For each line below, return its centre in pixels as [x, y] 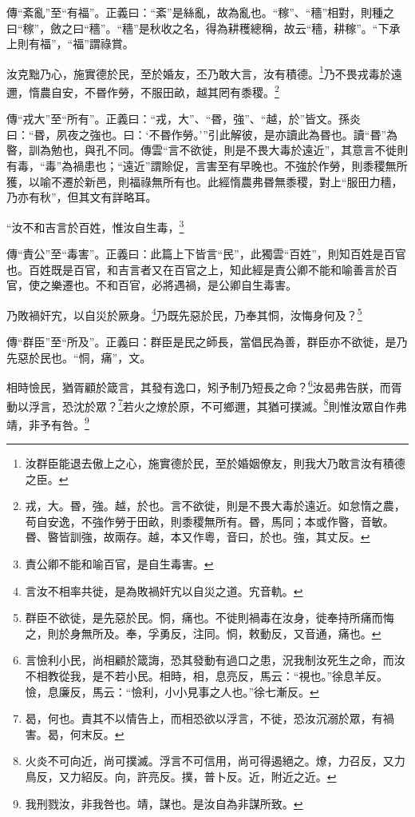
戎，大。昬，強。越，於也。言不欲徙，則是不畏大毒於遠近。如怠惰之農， [215, 506]
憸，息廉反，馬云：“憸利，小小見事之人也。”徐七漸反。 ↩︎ [172, 691]
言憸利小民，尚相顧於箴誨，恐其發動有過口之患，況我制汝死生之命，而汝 [215, 660]
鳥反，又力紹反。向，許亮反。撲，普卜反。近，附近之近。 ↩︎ [181, 776]
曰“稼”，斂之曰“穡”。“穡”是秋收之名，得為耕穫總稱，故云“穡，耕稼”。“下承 [204, 28]
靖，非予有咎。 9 [48, 423]
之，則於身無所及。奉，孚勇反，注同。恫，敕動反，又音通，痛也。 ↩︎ [203, 633]
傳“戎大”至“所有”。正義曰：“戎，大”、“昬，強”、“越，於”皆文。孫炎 [184, 119]
